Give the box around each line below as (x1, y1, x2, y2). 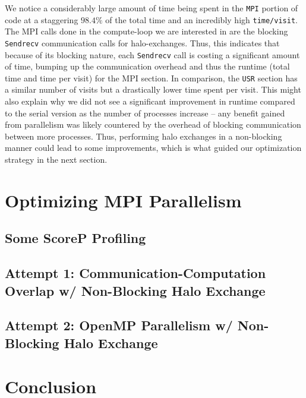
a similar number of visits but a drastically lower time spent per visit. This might (5, 83, 301, 96)
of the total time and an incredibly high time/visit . (105, 13, 298, 26)
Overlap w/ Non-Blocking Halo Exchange (5, 281, 266, 299)
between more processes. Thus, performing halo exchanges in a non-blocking (5, 129, 282, 142)
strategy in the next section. (5, 153, 108, 166)
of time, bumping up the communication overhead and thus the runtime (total (5, 60, 290, 72)
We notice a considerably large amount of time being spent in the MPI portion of (5, 2, 298, 14)
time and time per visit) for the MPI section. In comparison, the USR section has (5, 71, 298, 84)
